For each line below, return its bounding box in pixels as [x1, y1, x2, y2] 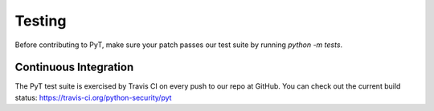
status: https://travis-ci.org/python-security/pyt [14, 93, 172, 102]
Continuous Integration [14, 61, 134, 74]
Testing [14, 12, 67, 30]
